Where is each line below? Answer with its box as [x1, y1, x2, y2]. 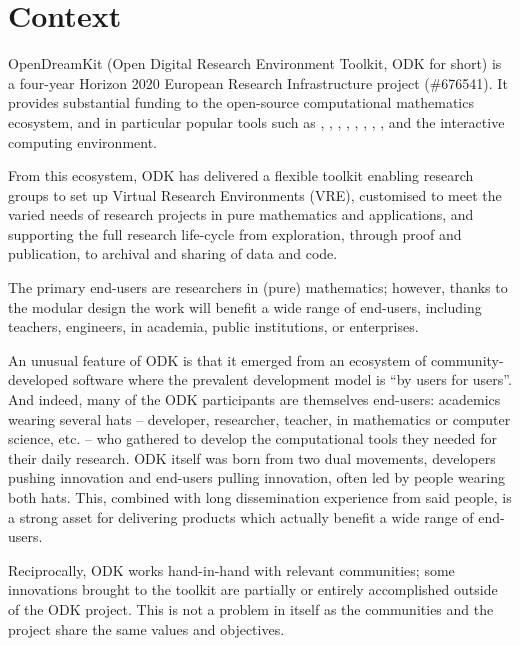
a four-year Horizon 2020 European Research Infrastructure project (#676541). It [8, 72, 508, 93]
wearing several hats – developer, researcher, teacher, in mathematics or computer [8, 408, 511, 429]
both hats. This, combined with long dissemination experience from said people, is [8, 487, 512, 507]
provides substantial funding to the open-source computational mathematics [8, 92, 474, 113]
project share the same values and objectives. [8, 618, 285, 639]
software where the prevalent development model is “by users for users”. [72, 369, 512, 390]
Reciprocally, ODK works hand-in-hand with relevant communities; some [8, 559, 455, 580]
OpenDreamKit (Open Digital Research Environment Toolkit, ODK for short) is [8, 53, 502, 74]
